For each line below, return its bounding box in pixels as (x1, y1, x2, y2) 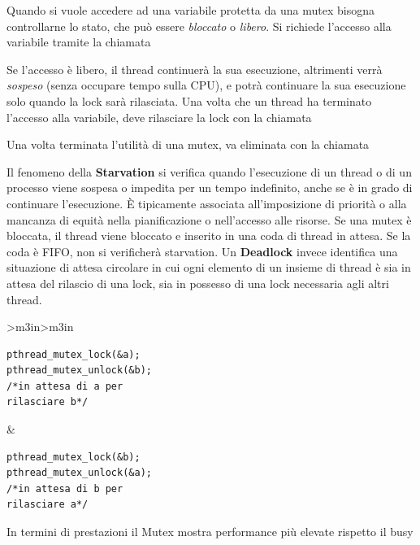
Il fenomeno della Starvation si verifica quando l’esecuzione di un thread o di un (6, 163, 412, 180)
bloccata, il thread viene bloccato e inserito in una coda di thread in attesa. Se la (6, 227, 411, 244)
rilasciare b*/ (6, 396, 89, 408)
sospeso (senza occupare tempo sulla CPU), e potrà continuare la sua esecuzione (6, 76, 406, 94)
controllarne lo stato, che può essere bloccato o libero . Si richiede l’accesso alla (6, 17, 392, 34)
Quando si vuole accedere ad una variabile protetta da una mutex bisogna (6, 2, 375, 18)
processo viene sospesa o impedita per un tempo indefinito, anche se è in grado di (6, 179, 413, 196)
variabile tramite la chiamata (6, 33, 151, 50)
